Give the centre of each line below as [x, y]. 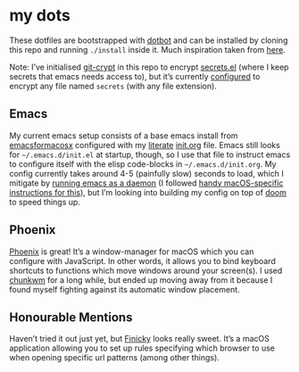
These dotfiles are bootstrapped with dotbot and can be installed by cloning [149, 40]
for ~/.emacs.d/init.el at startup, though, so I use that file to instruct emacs [150, 154]
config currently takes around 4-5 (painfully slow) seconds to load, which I [146, 173]
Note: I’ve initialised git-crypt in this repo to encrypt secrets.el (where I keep [149, 67]
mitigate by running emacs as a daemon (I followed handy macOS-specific [146, 183]
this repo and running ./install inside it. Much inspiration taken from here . [147, 49]
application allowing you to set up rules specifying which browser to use [142, 348]
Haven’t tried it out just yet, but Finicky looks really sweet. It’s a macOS [139, 339]
